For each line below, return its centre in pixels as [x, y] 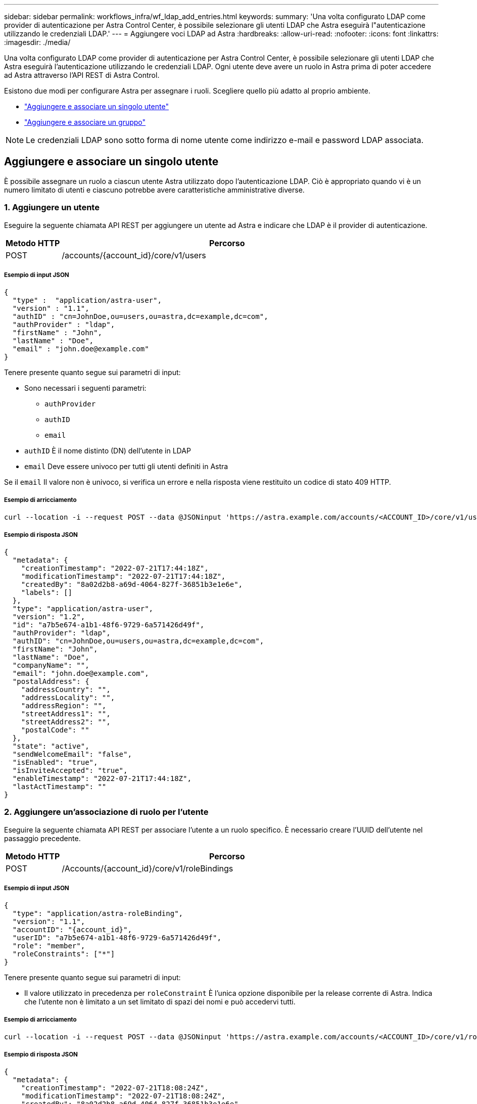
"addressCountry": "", [66, 689]
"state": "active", [51, 746]
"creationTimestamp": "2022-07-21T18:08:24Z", [115, 1088]
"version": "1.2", [49, 616]
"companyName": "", [51, 665]
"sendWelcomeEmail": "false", [72, 754]
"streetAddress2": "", [66, 722]
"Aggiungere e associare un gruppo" [85, 122]
